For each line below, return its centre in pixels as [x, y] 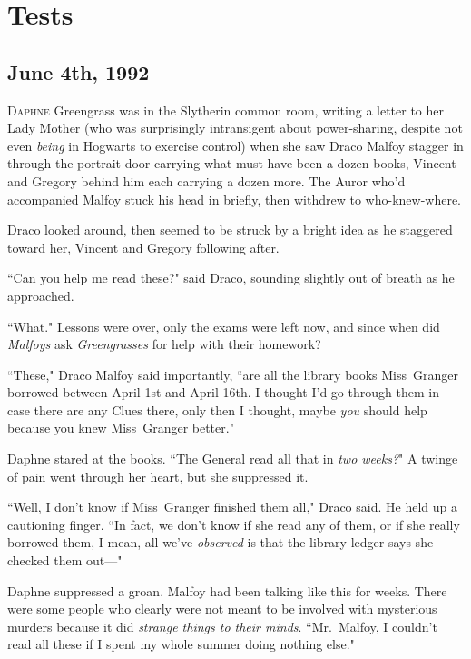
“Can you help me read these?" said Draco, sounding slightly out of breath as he [231, 278]
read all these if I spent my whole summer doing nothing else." [181, 644]
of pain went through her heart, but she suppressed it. [158, 476]
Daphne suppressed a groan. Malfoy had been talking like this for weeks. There [227, 590]
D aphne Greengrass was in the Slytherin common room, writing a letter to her [226, 110]
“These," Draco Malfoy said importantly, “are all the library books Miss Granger [233, 374]
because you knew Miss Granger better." [121, 428]
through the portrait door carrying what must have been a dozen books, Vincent [232, 163]
